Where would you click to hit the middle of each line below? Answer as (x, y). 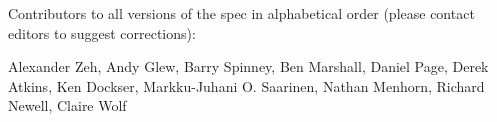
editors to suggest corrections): (102, 32)
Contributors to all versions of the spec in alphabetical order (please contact (241, 13)
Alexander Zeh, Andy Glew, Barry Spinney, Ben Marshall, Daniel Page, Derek (248, 66)
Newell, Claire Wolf (67, 105)
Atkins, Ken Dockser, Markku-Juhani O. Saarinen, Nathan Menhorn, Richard (246, 85)
